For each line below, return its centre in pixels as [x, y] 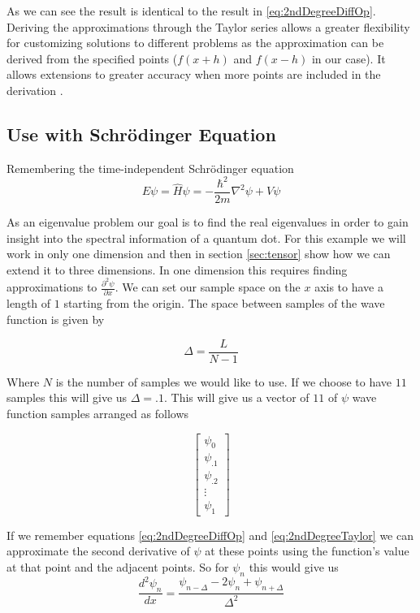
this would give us [294, 567]
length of [29, 303]
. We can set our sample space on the [208, 287]
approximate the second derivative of [98, 551]
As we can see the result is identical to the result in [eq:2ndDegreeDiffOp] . [191, 11]
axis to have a [349, 287]
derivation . [35, 90]
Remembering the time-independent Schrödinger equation [150, 168]
